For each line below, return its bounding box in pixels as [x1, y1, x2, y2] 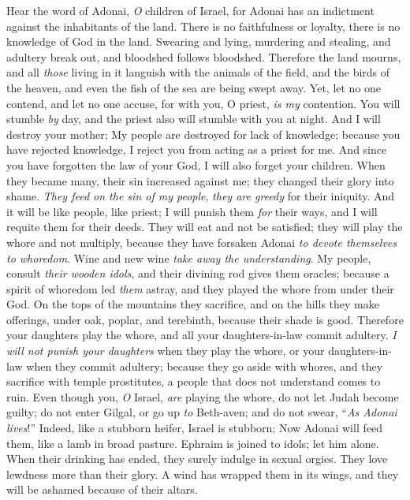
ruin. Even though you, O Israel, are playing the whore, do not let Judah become [6, 388, 399, 405]
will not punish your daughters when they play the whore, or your [6, 342, 325, 359]
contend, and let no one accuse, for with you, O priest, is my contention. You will [6, 95, 401, 111]
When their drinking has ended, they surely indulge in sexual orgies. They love [6, 450, 388, 467]
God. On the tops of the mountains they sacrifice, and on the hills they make [6, 296, 379, 312]
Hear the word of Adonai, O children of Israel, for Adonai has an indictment [6, 2, 375, 18]
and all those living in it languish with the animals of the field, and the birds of [6, 64, 390, 80]
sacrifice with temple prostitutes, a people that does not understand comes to [6, 373, 381, 390]
